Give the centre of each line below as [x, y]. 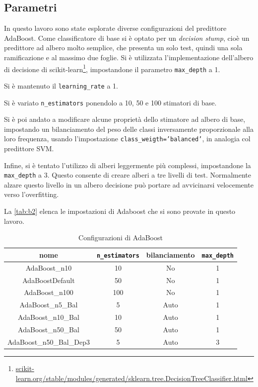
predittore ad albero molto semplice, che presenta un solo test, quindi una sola [123, 48]
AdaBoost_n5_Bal [49, 305]
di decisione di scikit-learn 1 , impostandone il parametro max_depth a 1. [112, 68]
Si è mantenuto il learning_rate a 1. [61, 85]
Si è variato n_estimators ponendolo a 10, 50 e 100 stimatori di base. [110, 102]
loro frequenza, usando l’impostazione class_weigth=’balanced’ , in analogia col [127, 139]
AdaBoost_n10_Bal [49, 317]
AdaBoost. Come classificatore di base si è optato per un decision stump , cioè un [127, 38]
